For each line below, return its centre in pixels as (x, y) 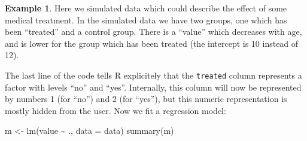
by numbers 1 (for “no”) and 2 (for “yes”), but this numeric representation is (146, 99)
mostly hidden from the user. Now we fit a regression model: (115, 110)
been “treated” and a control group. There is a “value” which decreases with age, (153, 31)
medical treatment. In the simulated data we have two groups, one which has (146, 19)
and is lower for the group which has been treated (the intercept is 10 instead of (152, 43)
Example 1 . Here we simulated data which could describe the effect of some (146, 8)
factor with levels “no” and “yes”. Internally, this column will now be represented (153, 87)
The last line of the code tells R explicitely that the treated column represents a (153, 75)
